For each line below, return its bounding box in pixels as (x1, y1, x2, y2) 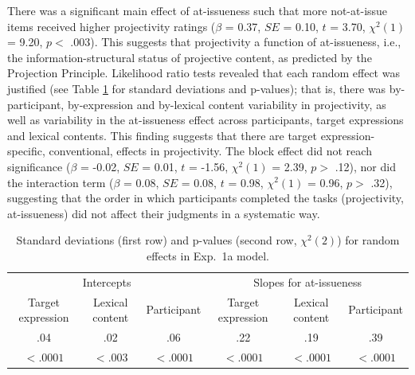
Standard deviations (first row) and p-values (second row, (16, 232, 297, 248)
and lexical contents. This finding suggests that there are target (7, 127, 317, 143)
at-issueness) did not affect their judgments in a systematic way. (7, 205, 320, 221)
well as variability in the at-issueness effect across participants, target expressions (7, 111, 404, 128)
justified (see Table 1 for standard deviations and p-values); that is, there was (7, 80, 386, 96)
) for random (337, 232, 400, 248)
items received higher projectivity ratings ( (7, 18, 216, 34)
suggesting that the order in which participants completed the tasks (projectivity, (7, 189, 404, 206)
